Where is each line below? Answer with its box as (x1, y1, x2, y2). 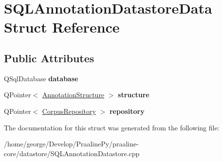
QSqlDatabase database (4, 73, 78, 83)
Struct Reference (4, 17, 120, 37)
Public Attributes (4, 50, 94, 65)
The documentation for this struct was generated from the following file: (4, 122, 220, 132)
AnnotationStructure (42, 90, 105, 100)
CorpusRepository (42, 106, 96, 116)
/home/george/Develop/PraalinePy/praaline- (4, 139, 139, 149)
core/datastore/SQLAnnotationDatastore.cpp (4, 148, 140, 158)
